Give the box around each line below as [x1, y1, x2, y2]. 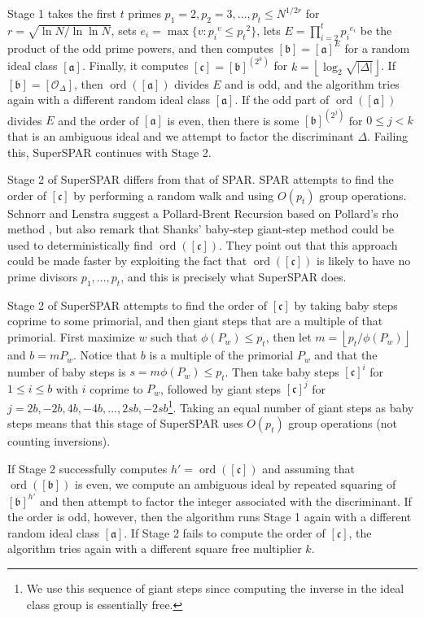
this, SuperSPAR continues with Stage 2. [7, 143, 212, 160]
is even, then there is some [167, 111, 299, 128]
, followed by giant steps [160, 380, 282, 397]
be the [360, 21, 392, 38]
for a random [344, 39, 410, 56]
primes [128, 5, 161, 21]
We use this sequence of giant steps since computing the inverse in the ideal [26, 579, 404, 596]
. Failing [367, 127, 409, 144]
